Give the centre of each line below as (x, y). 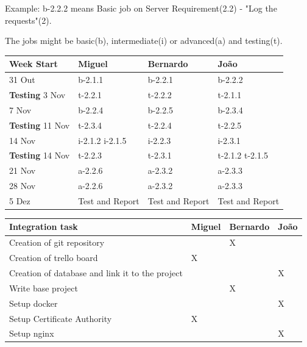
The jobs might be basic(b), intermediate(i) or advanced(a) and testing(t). (144, 41)
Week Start (34, 64)
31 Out (22, 80)
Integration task (44, 227)
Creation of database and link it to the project (96, 273)
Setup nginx (32, 333)
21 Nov (23, 170)
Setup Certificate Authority (61, 318)
